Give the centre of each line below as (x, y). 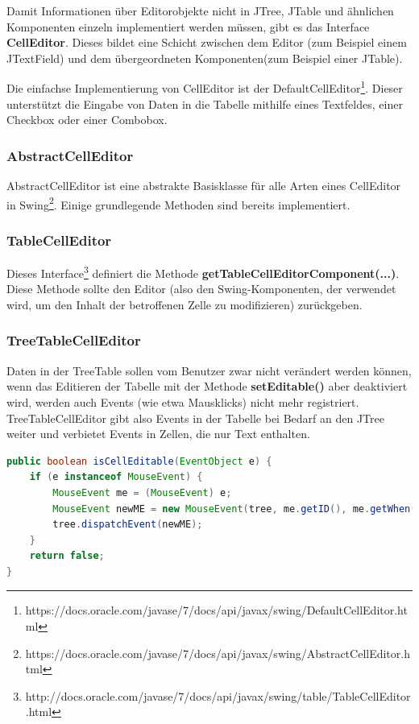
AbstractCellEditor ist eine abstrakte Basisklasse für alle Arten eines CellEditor (204, 186)
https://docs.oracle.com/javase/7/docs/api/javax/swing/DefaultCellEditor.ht (216, 610)
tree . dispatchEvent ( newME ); (128, 525)
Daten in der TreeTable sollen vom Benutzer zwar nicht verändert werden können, (209, 370)
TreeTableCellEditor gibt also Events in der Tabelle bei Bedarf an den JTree (195, 418)
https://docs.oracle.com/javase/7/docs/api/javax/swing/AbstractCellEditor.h (218, 653)
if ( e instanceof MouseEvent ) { (116, 477)
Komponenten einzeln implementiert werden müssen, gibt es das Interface (188, 26)
